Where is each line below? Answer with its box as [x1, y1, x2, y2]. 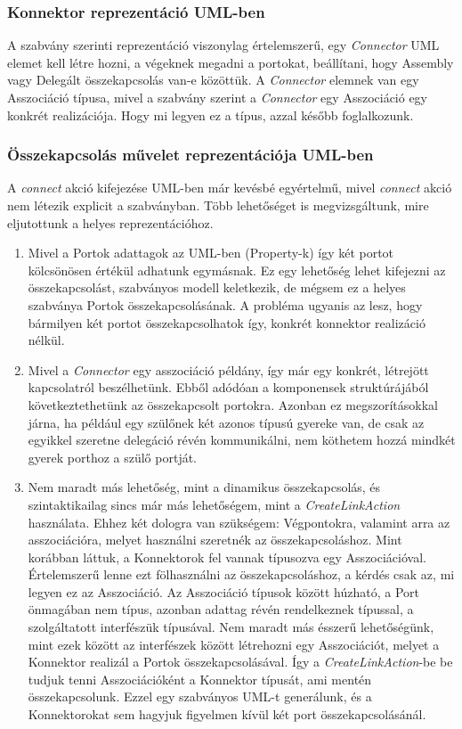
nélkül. [28, 331, 65, 349]
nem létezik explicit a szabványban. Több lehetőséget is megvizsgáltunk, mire [7, 196, 429, 214]
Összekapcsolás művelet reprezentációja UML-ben [7, 143, 374, 166]
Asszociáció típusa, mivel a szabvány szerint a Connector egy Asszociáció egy [7, 88, 428, 106]
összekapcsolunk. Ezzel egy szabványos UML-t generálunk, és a [28, 687, 372, 706]
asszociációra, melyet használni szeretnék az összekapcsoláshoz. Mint [28, 530, 402, 549]
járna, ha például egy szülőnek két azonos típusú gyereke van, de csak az [28, 413, 425, 431]
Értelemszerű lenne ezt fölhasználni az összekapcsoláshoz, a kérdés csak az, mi [28, 565, 455, 584]
